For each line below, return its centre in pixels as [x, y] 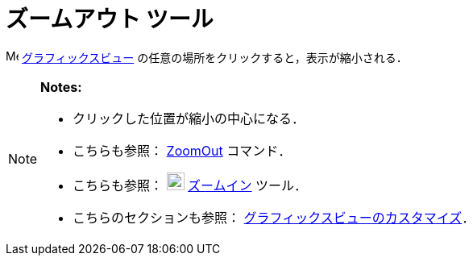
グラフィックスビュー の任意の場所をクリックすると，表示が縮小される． [214, 57]
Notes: [61, 87]
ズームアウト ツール [110, 19]
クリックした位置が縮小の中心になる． [189, 118]
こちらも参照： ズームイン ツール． [190, 185]
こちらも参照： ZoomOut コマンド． [182, 150]
